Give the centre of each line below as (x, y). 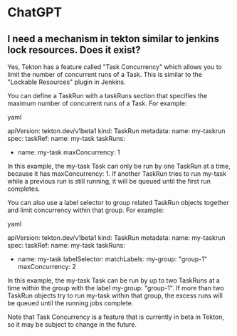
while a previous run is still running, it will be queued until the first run (109, 181)
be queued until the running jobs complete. (70, 303)
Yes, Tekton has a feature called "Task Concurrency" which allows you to (115, 67)
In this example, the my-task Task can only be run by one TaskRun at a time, (119, 166)
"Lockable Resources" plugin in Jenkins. (67, 82)
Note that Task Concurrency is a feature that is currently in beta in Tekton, (116, 317)
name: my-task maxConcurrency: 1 (69, 152)
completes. (24, 189)
